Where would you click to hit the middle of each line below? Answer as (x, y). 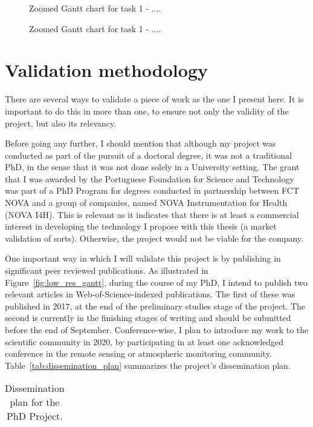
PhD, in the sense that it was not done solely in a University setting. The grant (152, 167)
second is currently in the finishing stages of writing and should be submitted (148, 318)
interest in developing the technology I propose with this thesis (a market (141, 226)
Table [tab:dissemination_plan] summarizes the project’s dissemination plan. (148, 365)
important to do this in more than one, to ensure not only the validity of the (147, 111)
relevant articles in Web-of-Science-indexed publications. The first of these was (150, 294)
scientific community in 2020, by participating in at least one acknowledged (144, 341)
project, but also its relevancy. (61, 123)
